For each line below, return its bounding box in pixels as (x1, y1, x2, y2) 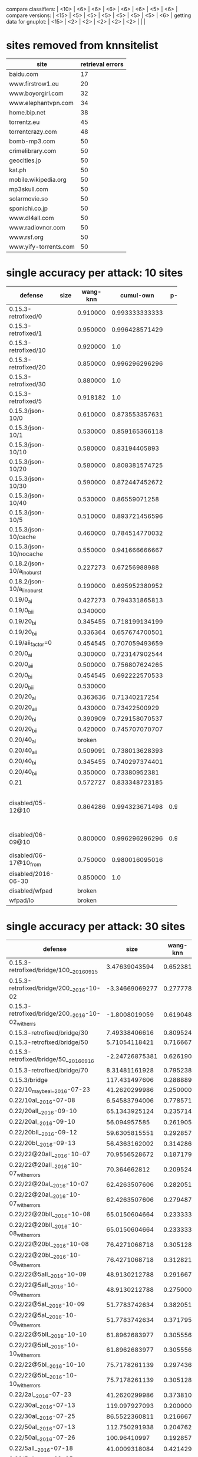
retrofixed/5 (9, 397, 42, 405)
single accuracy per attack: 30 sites (6, 920, 186, 933)
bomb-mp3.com (9, 137, 55, 145)
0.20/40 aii (9, 746, 37, 756)
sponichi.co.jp (9, 204, 48, 212)
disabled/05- (9, 799, 47, 808)
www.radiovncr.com (9, 223, 66, 231)
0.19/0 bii (9, 606, 34, 616)
